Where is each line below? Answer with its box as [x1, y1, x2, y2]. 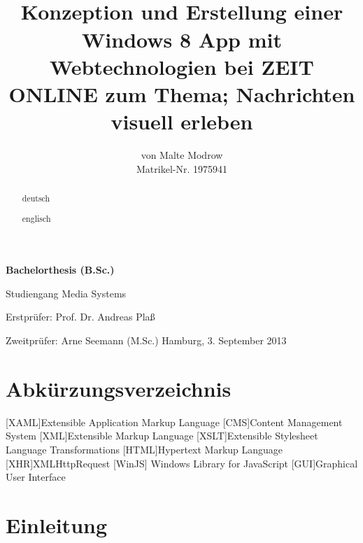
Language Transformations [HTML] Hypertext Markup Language [6, 442, 283, 456]
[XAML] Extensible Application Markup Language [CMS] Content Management [6, 414, 343, 429]
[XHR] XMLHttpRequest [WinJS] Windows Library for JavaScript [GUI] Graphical [6, 456, 358, 470]
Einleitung [6, 510, 108, 539]
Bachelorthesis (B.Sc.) [6, 262, 115, 277]
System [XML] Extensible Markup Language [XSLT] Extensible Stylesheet [6, 428, 318, 443]
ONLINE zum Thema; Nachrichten [8, 79, 355, 108]
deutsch [22, 192, 50, 204]
